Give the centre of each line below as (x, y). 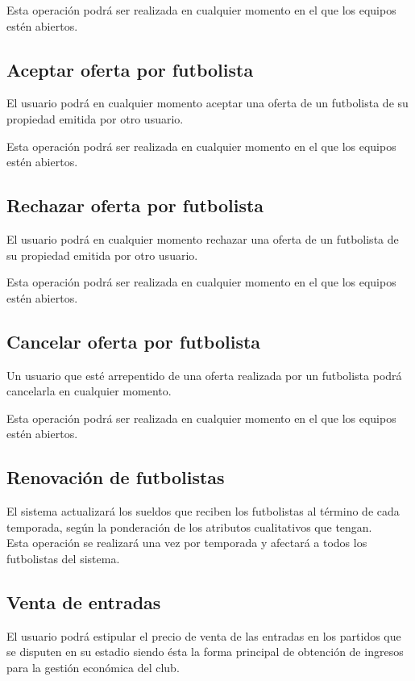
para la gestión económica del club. (93, 667)
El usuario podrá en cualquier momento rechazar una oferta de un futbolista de (203, 238)
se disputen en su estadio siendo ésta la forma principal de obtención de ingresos (205, 652)
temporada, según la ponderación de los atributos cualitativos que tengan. (189, 526)
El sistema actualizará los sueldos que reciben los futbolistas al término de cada (203, 511)
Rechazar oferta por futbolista (135, 205)
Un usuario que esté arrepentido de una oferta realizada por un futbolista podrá (204, 375)
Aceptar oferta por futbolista (130, 69)
